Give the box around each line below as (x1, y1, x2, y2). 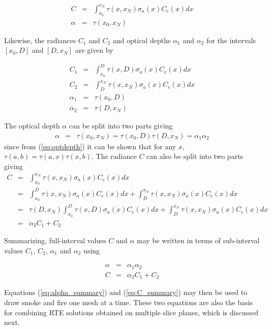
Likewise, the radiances (4, 35, 76, 45)
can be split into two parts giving (69, 120, 173, 131)
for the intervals (206, 35, 256, 45)
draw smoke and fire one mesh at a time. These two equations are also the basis (4, 297, 253, 307)
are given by (75, 45, 113, 55)
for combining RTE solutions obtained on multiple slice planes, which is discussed (4, 307, 258, 317)
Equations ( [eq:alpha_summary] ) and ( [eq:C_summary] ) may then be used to (4, 287, 248, 298)
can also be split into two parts (146, 151, 244, 161)
